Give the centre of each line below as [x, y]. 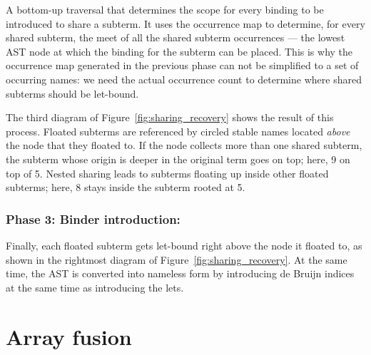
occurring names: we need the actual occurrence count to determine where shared [184, 79]
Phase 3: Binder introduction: [93, 218]
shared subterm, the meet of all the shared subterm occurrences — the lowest [176, 37]
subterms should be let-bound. [72, 93]
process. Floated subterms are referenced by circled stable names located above [178, 131]
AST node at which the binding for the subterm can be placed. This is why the [179, 51]
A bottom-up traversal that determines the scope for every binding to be [165, 9]
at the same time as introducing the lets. [95, 287]
